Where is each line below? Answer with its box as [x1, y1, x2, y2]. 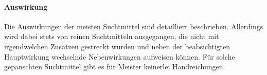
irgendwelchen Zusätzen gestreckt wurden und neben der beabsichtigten [4, 41, 230, 51]
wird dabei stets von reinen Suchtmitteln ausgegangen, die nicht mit [4, 31, 219, 42]
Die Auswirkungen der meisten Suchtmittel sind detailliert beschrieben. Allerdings [4, 21, 263, 31]
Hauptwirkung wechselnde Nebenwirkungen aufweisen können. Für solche [4, 51, 235, 62]
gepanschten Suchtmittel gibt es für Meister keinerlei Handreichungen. [4, 61, 225, 72]
